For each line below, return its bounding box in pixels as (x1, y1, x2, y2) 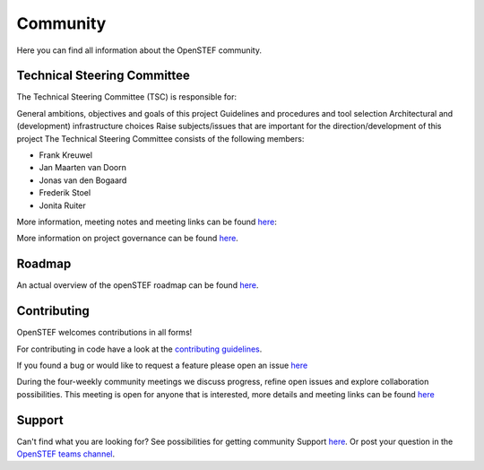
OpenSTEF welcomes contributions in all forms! (16, 327, 193, 338)
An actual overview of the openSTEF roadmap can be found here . (16, 280, 259, 291)
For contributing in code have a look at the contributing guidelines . (16, 344, 263, 354)
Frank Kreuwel (39, 150, 93, 161)
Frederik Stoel (39, 187, 91, 198)
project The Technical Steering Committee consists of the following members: (16, 133, 305, 144)
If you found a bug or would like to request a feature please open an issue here (16, 360, 308, 370)
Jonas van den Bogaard (39, 175, 127, 186)
